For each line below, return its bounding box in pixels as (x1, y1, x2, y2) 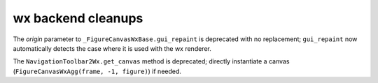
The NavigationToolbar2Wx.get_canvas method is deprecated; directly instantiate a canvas (13, 57, 290, 66)
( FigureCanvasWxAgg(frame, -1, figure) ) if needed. (13, 67, 182, 75)
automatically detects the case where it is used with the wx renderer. (13, 44, 211, 52)
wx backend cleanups (13, 10, 143, 26)
